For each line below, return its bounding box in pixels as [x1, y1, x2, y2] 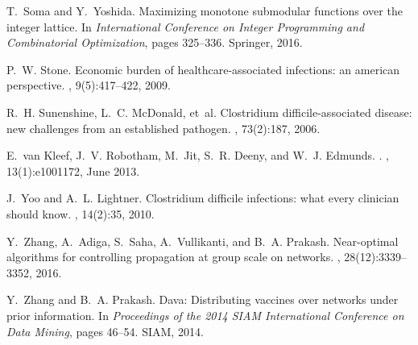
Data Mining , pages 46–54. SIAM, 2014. [6, 322, 204, 339]
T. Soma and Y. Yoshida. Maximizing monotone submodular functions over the [6, 2, 403, 19]
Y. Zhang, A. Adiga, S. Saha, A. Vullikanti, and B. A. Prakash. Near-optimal [6, 232, 399, 249]
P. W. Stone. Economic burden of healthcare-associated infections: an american [6, 60, 400, 77]
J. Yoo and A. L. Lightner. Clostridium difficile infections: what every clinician [6, 189, 399, 206]
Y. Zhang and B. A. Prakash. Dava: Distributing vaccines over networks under [6, 291, 399, 308]
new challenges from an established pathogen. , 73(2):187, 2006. [6, 119, 321, 136]
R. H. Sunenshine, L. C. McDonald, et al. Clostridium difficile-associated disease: [6, 103, 412, 120]
